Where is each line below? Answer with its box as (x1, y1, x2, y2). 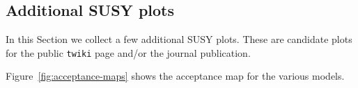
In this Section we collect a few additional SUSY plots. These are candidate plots (6, 32, 352, 46)
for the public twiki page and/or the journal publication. (6, 45, 251, 60)
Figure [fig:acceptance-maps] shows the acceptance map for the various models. (6, 69, 345, 83)
